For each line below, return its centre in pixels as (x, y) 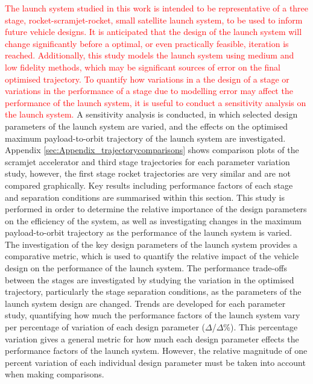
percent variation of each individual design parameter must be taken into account (155, 362)
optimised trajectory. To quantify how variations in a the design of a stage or (147, 79)
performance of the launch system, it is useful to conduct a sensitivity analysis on (156, 102)
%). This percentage (261, 327)
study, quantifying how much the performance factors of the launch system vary (153, 315)
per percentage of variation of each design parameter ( (105, 327)
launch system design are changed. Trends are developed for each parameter (145, 303)
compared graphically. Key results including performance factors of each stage (149, 185)
